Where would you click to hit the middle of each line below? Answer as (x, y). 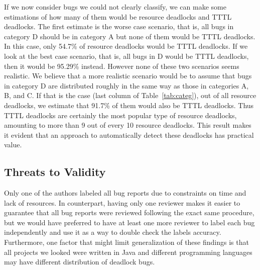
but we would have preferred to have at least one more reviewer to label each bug (129, 222)
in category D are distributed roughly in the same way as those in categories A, (126, 85)
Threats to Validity (55, 172)
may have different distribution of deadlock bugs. (80, 262)
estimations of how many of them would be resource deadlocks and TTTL (118, 16)
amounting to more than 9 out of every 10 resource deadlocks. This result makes (128, 125)
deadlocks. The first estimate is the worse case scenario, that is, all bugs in (119, 26)
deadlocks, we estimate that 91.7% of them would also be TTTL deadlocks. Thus (129, 105)
